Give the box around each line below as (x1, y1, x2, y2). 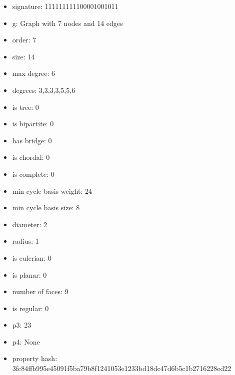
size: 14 (12, 51, 35, 61)
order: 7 (12, 34, 36, 45)
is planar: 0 (12, 269, 47, 280)
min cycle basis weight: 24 (12, 185, 92, 196)
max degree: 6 (12, 68, 55, 78)
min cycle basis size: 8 (12, 202, 80, 213)
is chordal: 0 (12, 152, 50, 162)
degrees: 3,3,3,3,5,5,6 (12, 84, 75, 95)
